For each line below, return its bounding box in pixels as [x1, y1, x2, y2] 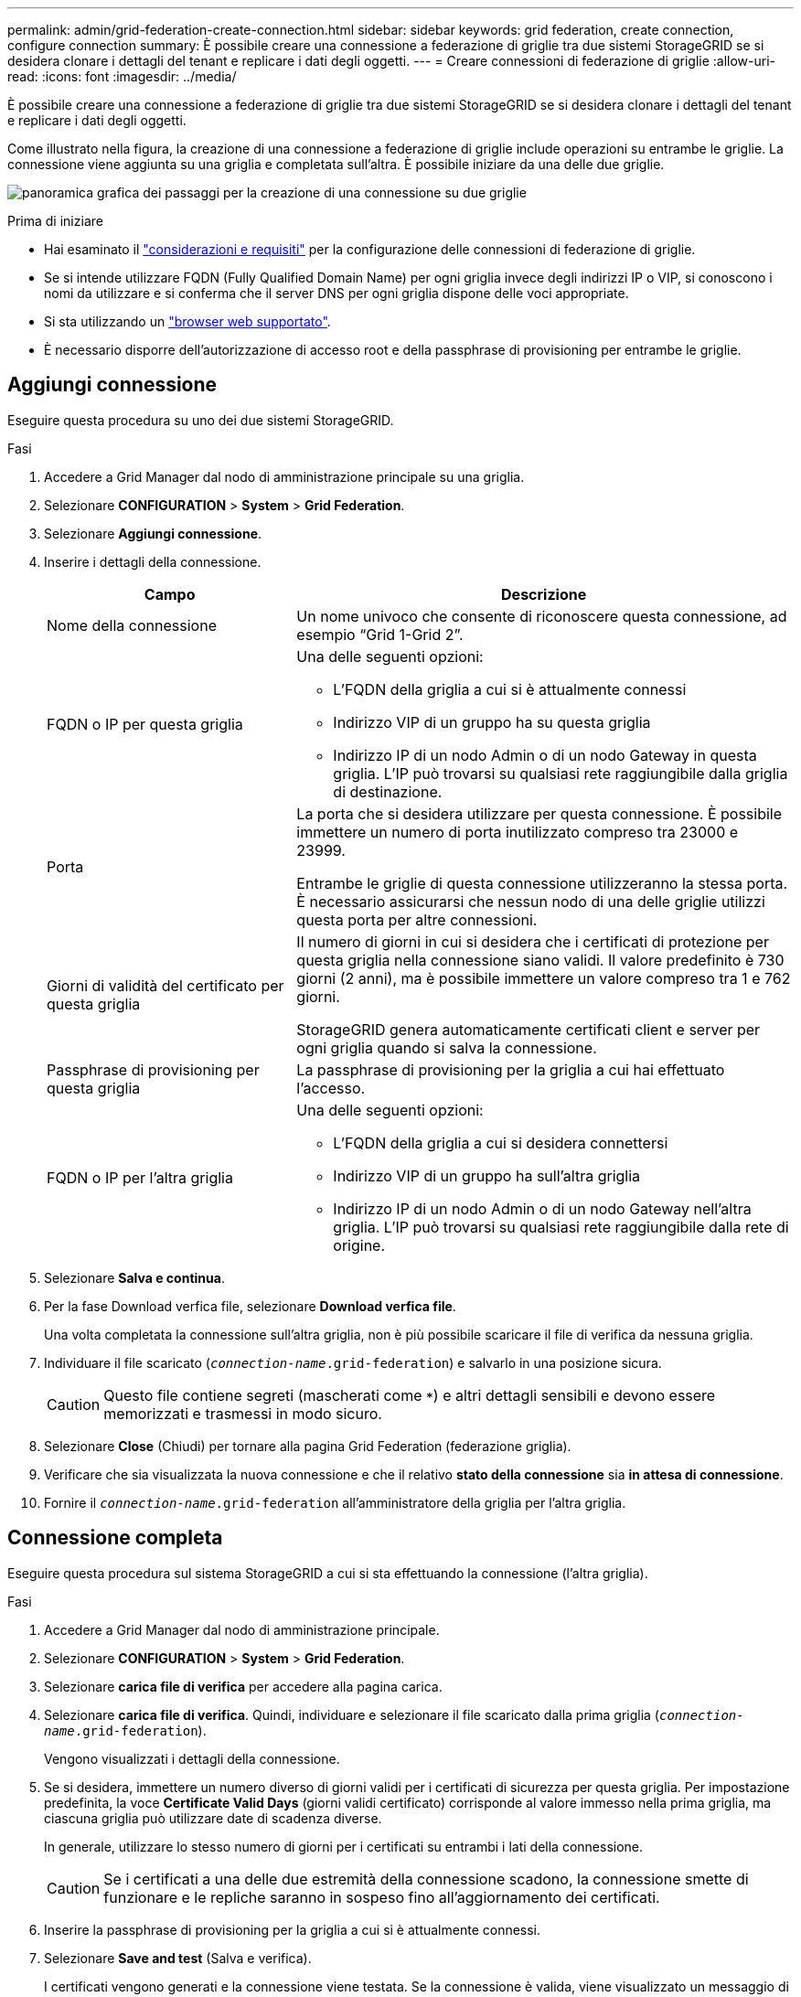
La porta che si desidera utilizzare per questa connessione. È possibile [296, 804, 783, 823]
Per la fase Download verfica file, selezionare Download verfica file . [44, 1298, 456, 1314]
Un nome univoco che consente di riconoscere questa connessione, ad [296, 606, 787, 625]
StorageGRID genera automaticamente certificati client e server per [296, 1020, 761, 1039]
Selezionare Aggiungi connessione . [44, 525, 262, 541]
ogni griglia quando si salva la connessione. [296, 1038, 597, 1057]
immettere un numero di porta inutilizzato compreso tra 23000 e [296, 822, 739, 841]
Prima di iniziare [7, 213, 103, 229]
